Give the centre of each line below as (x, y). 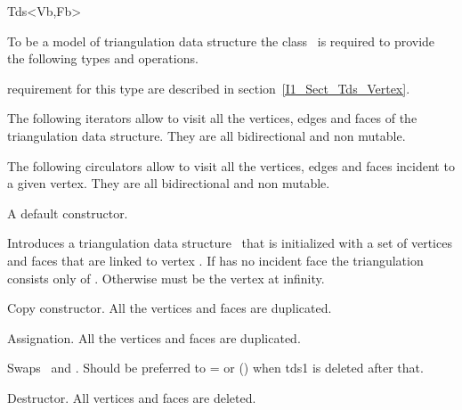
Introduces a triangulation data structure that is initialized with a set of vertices (230, 243)
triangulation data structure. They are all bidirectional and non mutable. (207, 135)
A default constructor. (68, 213)
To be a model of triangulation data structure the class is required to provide (221, 41)
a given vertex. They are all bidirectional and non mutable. (169, 183)
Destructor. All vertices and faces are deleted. (132, 397)
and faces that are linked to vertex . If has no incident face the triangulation (215, 260)
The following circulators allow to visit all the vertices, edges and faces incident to (231, 165)
